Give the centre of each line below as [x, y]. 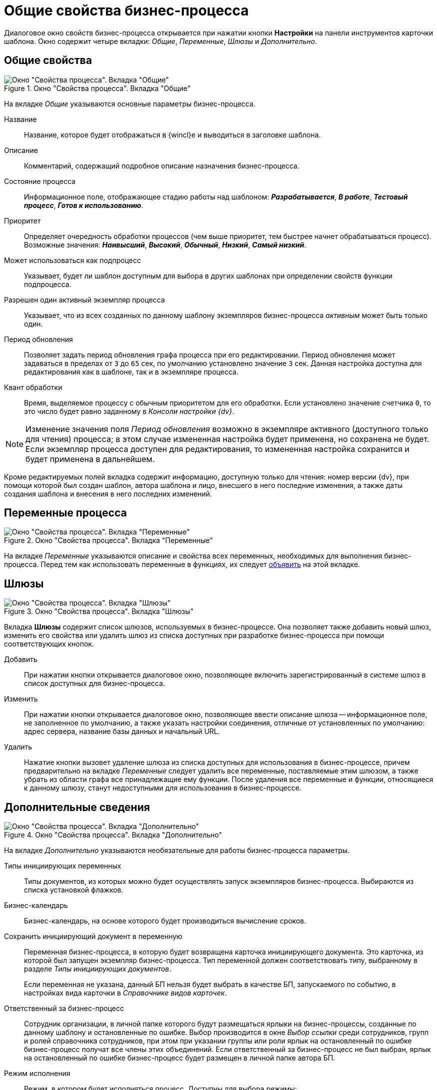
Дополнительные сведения [77, 807]
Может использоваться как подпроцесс [73, 260]
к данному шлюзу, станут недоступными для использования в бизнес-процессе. [163, 788]
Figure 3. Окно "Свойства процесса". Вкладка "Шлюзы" [99, 611]
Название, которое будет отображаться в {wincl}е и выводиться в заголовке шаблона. [173, 134]
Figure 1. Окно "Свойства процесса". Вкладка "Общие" [97, 88]
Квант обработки [33, 387]
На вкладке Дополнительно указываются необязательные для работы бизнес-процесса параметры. [177, 850]
